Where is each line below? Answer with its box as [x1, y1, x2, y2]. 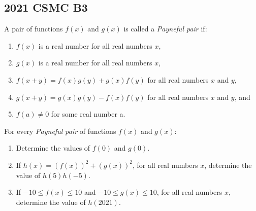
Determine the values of [16, 143, 90, 153]
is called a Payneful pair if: [123, 23, 207, 34]
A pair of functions [4, 23, 63, 34]
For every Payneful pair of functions [4, 125, 116, 136]
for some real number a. [51, 109, 125, 119]
